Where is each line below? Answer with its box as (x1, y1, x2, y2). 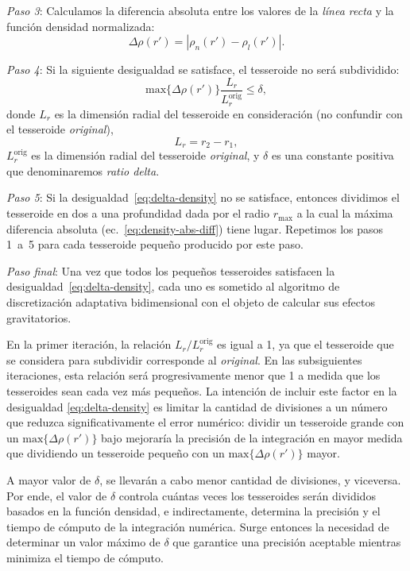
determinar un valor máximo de (6, 534, 161, 550)
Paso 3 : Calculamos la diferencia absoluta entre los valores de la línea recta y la (6, 2, 394, 18)
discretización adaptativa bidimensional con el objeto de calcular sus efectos (6, 294, 376, 311)
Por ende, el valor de (6, 487, 107, 503)
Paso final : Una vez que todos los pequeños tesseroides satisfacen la (6, 262, 335, 279)
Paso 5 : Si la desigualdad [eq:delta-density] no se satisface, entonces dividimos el (6, 189, 400, 206)
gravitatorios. (6, 309, 72, 326)
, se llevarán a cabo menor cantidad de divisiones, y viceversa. (99, 471, 401, 488)
